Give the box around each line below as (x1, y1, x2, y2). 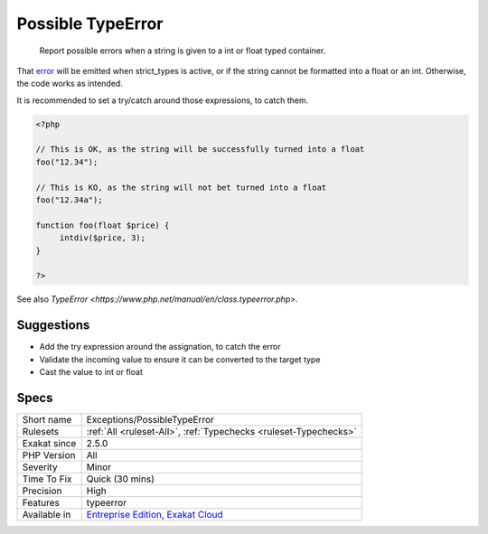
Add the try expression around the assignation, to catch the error (39, 342, 282, 352)
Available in (22, 508, 71, 520)
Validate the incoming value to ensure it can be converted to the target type (39, 353, 321, 365)
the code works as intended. (16, 78, 124, 89)
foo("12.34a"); (35, 195, 103, 205)
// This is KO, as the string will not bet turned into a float (35, 182, 327, 192)
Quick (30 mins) (86, 473, 155, 485)
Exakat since (22, 436, 77, 449)
